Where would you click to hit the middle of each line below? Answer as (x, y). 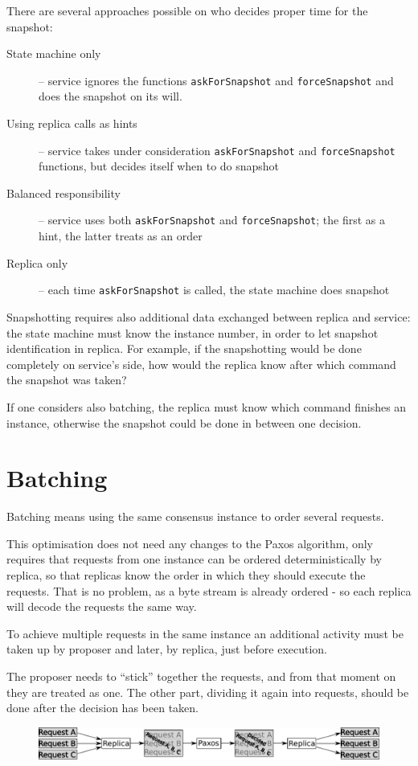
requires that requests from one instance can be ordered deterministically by (194, 559)
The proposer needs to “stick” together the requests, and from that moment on (201, 676)
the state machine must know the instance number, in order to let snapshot (193, 332)
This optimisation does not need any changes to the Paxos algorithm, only (190, 543)
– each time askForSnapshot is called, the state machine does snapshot (214, 290)
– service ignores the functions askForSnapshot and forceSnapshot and (216, 80)
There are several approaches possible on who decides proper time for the (187, 10)
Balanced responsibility (64, 193)
